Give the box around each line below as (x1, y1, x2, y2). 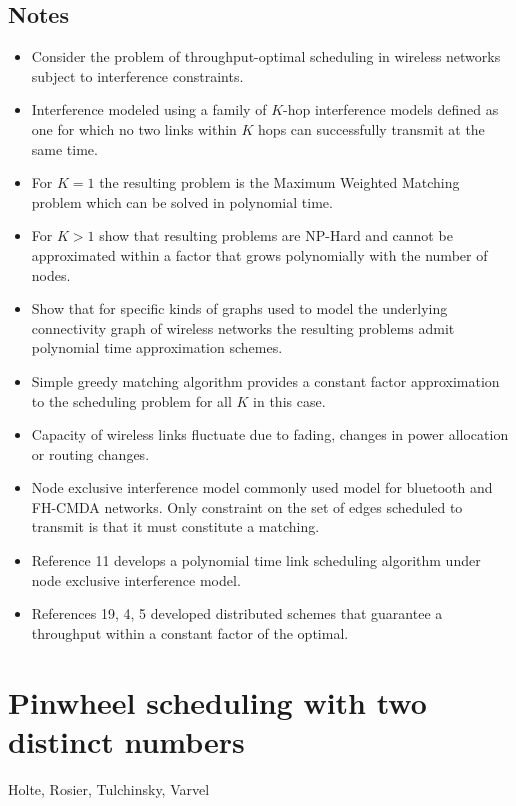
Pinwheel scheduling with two (8, 681, 427, 722)
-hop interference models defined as (283, 99, 499, 120)
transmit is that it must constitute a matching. (31, 516, 320, 537)
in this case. (253, 390, 326, 411)
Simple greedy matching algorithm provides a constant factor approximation (31, 370, 500, 391)
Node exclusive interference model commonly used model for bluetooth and (31, 477, 493, 498)
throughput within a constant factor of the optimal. (31, 622, 349, 643)
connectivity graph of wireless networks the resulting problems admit (31, 317, 455, 338)
